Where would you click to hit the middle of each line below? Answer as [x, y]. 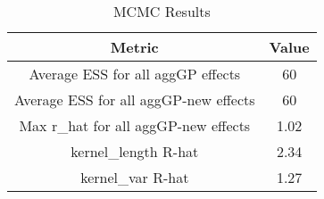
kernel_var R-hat [135, 177]
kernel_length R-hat [135, 151]
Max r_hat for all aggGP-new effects [135, 125]
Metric [134, 47]
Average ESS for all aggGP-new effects [135, 99]
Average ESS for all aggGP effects [135, 74]
